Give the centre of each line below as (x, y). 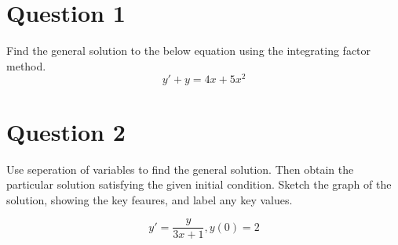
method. (26, 65)
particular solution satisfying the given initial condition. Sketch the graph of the (199, 184)
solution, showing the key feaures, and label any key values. (150, 199)
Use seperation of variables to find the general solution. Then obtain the (180, 169)
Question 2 (66, 131)
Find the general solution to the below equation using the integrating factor (189, 50)
